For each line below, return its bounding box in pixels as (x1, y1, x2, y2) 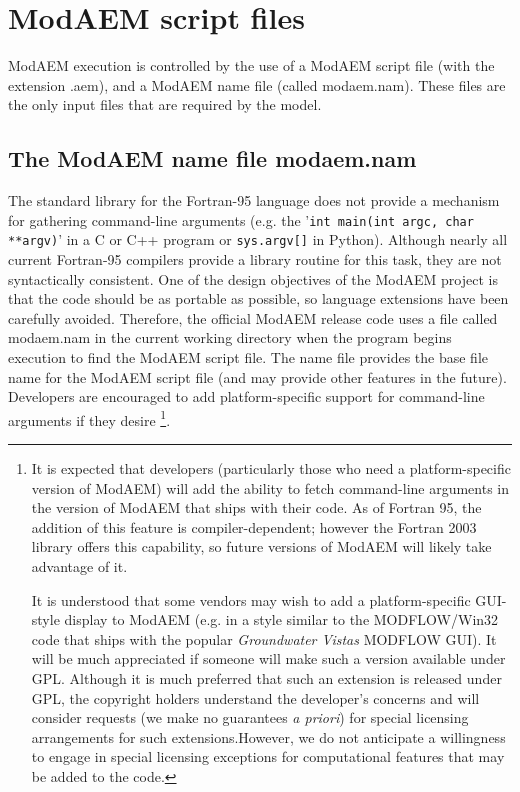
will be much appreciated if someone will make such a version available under (31, 648, 506, 669)
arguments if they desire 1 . (8, 406, 171, 430)
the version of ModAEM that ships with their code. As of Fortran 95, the (31, 497, 482, 518)
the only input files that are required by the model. (8, 94, 322, 115)
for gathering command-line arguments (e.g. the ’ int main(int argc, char (8, 209, 474, 230)
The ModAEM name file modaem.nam (8, 143, 417, 174)
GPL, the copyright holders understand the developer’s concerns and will (31, 687, 480, 708)
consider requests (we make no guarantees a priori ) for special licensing (31, 707, 469, 728)
